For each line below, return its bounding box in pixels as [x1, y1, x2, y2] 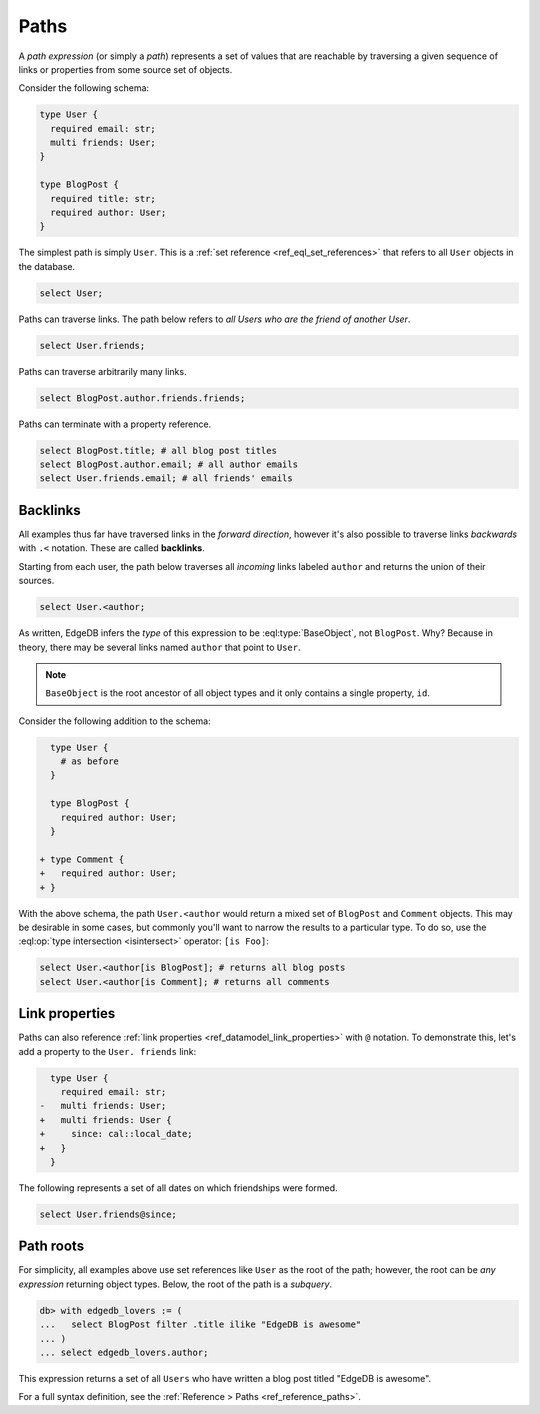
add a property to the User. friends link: [18, 1045, 197, 1057]
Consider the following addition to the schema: [18, 715, 211, 727]
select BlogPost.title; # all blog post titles [39, 445, 277, 456]
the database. [18, 260, 76, 272]
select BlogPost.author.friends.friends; [39, 392, 246, 404]
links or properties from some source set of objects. [18, 63, 233, 75]
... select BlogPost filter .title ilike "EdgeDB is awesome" [39, 1319, 362, 1330]
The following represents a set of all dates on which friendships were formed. [18, 1181, 339, 1194]
